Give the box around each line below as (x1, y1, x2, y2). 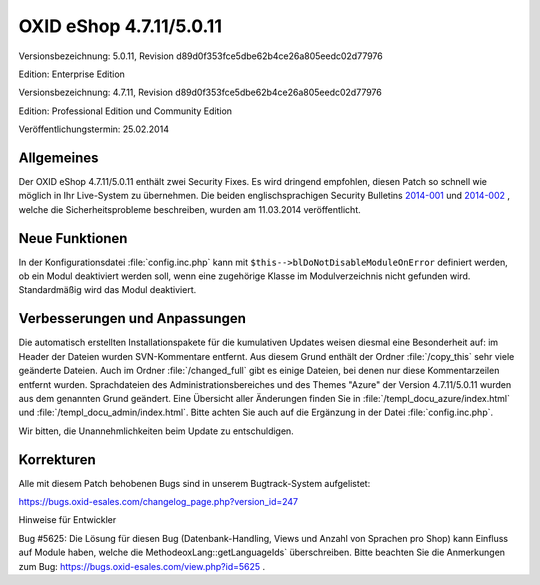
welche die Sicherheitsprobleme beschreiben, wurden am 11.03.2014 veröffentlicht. (18, 203, 361, 215)
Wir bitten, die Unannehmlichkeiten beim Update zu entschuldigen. (18, 425, 294, 437)
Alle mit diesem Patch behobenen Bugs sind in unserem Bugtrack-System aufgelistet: (18, 477, 371, 489)
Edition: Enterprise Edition (18, 68, 125, 80)
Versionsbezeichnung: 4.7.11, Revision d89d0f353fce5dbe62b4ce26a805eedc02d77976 (18, 86, 382, 99)
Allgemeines (18, 149, 99, 166)
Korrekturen (18, 451, 96, 468)
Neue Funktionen (18, 230, 128, 247)
